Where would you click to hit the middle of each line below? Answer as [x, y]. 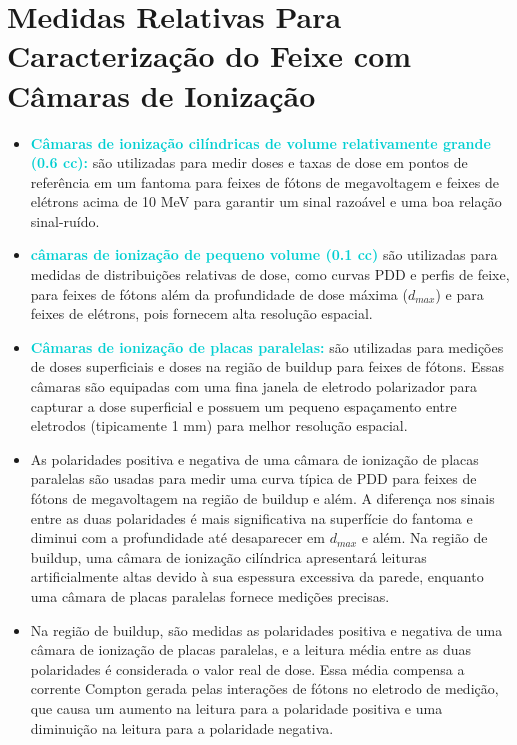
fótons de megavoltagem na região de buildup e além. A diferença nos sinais [262, 498]
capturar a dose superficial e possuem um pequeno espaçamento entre [243, 405]
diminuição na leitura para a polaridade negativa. [182, 727]
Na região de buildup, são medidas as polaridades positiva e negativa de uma [266, 629]
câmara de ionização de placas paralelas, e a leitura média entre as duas [251, 649]
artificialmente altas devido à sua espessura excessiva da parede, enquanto [257, 576]
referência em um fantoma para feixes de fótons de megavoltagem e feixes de [264, 181]
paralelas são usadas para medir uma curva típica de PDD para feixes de [253, 478]
